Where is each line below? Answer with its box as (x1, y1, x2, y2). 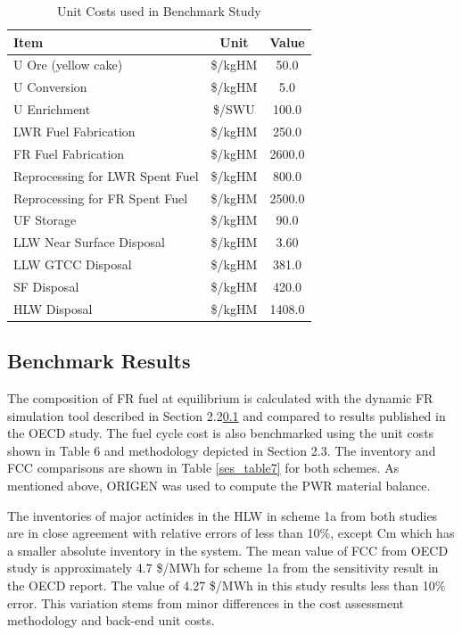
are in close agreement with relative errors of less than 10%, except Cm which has (7, 524, 455, 542)
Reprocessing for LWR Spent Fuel (13, 166, 199, 185)
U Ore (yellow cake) (13, 55, 123, 74)
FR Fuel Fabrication (13, 144, 125, 162)
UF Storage (13, 210, 77, 229)
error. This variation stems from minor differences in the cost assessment (7, 593, 405, 612)
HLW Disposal (13, 299, 93, 317)
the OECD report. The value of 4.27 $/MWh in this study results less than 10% (7, 575, 446, 594)
